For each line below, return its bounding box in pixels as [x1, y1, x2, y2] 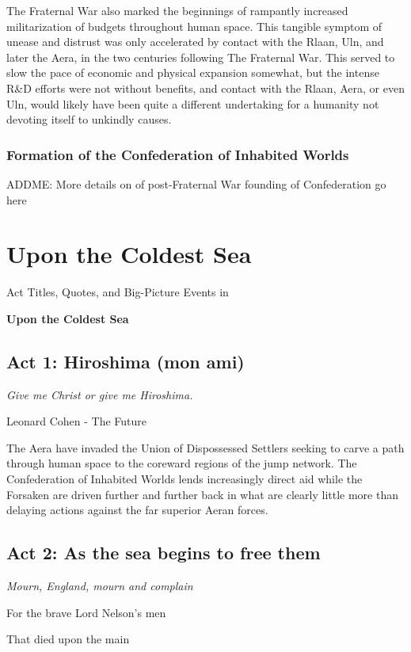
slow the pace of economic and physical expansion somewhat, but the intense [6, 64, 379, 81]
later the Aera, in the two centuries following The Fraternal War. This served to [6, 48, 395, 65]
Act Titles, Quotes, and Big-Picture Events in [6, 284, 229, 300]
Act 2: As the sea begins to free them [6, 540, 321, 565]
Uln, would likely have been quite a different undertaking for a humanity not [6, 95, 379, 112]
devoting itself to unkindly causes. [6, 111, 172, 128]
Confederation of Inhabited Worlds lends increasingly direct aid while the [6, 471, 363, 487]
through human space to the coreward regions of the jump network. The [6, 455, 357, 471]
